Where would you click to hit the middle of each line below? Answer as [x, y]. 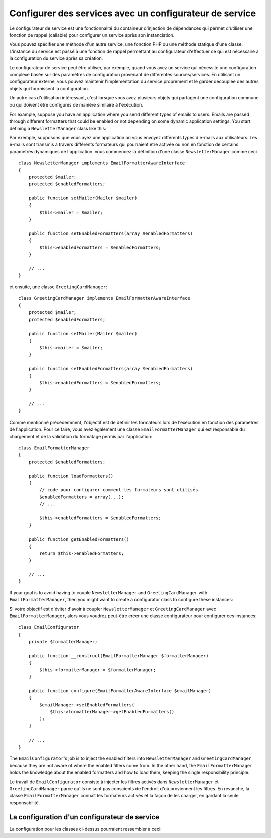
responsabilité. [25, 803]
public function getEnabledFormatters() [79, 539]
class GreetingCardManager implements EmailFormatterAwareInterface [104, 298]
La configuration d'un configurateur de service [84, 817]
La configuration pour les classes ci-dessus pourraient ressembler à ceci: [85, 829]
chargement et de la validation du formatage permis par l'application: [81, 436]
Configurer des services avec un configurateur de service [133, 13]
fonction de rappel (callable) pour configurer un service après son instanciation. [92, 35]
